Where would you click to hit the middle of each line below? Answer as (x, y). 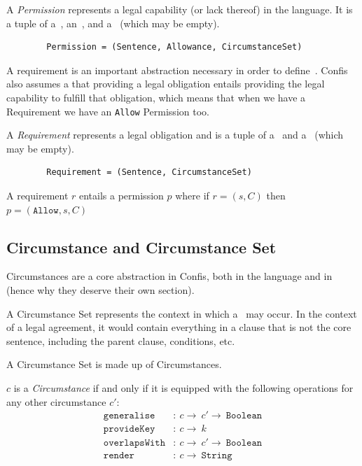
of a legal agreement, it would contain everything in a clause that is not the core (179, 327)
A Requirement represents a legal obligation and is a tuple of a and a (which (175, 135)
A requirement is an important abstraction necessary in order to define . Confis (177, 70)
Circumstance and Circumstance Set (141, 247)
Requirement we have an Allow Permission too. (108, 111)
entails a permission (121, 195)
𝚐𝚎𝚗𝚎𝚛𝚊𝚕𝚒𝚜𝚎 (129, 416)
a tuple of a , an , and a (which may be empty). (113, 23)
